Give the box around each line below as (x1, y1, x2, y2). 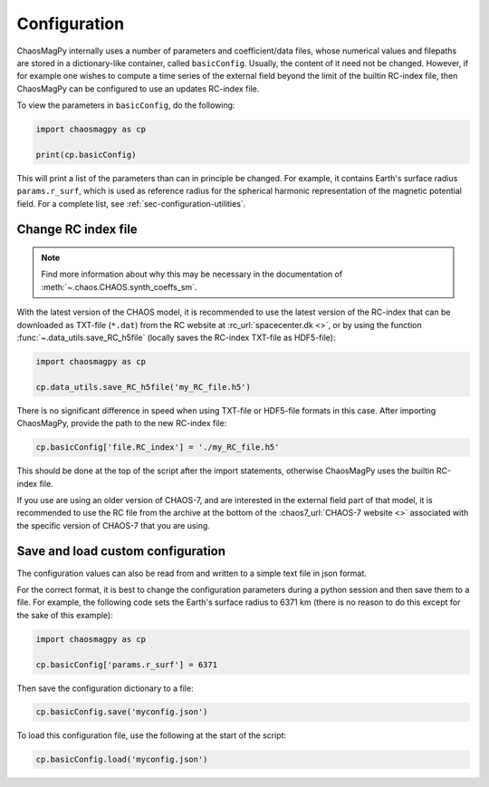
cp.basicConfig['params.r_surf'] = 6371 (35, 659, 217, 670)
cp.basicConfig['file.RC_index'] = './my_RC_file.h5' (35, 442, 280, 452)
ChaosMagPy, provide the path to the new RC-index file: (16, 418, 227, 429)
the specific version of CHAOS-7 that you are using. (16, 520, 210, 530)
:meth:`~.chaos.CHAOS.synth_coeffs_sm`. (41, 281, 197, 292)
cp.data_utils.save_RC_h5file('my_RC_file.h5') (35, 382, 251, 392)
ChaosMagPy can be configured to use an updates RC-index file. (16, 83, 260, 94)
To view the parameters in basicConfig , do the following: (16, 100, 235, 111)
